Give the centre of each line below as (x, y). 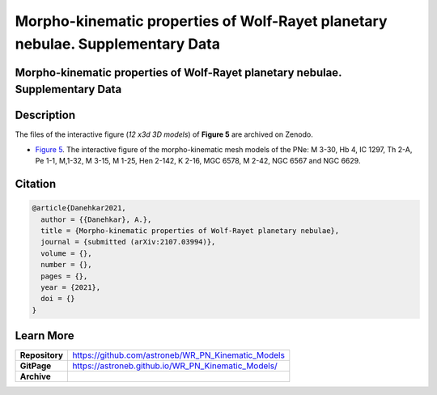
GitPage (36, 366)
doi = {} (58, 299)
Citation (36, 184)
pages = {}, (64, 276)
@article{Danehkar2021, (79, 208)
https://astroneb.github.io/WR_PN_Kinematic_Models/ (175, 366)
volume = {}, (66, 253)
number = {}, (66, 265)
